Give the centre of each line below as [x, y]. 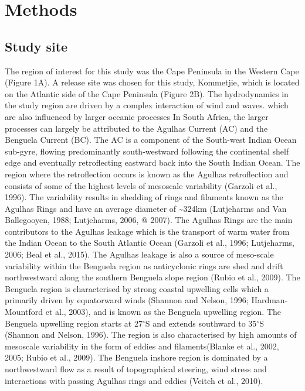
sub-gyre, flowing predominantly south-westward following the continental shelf [147, 151]
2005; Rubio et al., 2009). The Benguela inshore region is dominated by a [136, 357]
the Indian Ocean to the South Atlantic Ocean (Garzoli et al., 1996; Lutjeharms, [150, 243]
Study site [36, 46]
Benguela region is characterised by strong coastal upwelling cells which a [137, 288]
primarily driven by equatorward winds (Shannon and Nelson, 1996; [127, 300]
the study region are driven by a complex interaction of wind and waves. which [147, 105]
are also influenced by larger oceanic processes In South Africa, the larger [137, 116]
